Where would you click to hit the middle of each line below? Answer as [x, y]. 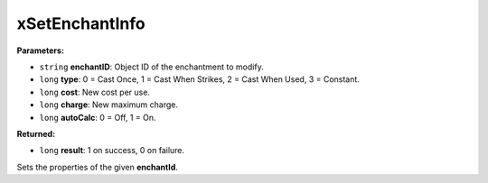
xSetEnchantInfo [81, 23]
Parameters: [41, 50]
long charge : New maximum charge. [108, 105]
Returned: [36, 133]
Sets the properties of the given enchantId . [97, 167]
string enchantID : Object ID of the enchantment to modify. [151, 67]
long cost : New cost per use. [95, 92]
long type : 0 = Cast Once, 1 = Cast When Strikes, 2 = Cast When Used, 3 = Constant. [200, 79]
